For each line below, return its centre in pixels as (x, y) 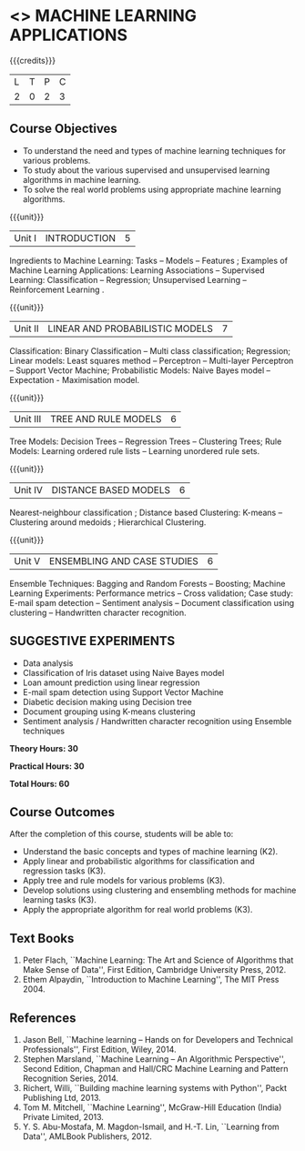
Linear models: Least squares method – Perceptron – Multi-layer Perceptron (152, 360)
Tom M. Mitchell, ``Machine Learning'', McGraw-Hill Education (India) (152, 1107)
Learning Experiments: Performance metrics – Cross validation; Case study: (152, 593)
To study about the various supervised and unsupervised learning (146, 170)
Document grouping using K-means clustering (109, 712)
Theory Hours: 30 (44, 748)
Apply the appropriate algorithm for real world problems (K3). (137, 910)
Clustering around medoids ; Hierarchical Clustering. (108, 522)
